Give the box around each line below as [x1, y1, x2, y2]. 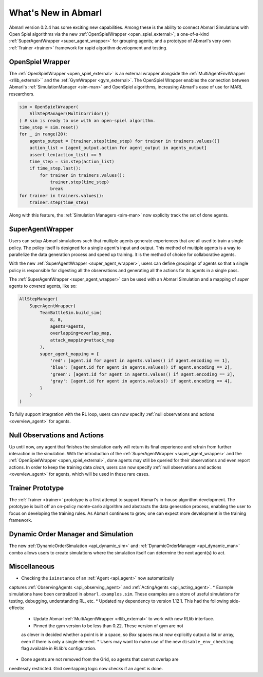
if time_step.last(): [29, 166, 81, 171]
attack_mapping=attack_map [50, 337, 114, 343]
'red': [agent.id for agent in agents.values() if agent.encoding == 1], [50, 358, 230, 363]
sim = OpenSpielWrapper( [19, 104, 79, 109]
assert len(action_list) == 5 [29, 152, 102, 157]
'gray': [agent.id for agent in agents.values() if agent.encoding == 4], [50, 379, 233, 384]
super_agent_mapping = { [39, 351, 99, 357]
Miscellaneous [9, 562, 55, 571]
